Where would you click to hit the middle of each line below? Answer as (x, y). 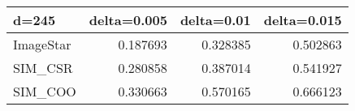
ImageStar (42, 44)
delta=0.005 (128, 20)
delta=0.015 (303, 20)
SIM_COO (45, 91)
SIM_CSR (43, 68)
